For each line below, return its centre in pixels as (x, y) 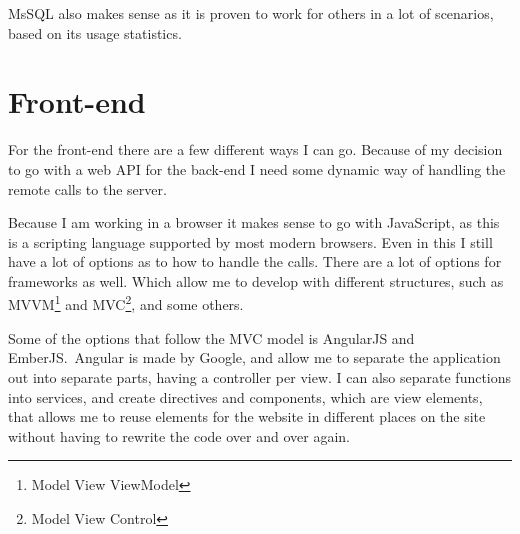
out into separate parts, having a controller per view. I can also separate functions (260, 376)
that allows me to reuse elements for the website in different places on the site (247, 416)
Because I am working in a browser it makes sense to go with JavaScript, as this (254, 222)
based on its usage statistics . (95, 32)
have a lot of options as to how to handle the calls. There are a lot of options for (255, 261)
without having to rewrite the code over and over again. (179, 435)
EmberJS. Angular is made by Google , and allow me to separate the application (254, 357)
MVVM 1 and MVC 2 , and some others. (126, 303)
